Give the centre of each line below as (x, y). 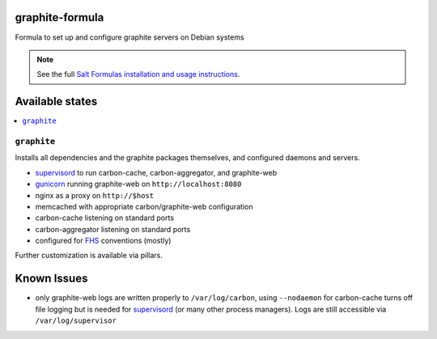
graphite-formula (59, 17)
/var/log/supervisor (76, 321)
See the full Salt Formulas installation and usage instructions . (138, 74)
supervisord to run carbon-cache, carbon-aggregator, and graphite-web (156, 172)
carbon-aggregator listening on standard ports (113, 229)
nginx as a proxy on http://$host (94, 195)
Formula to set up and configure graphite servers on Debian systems (129, 37)
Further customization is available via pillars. (89, 256)
